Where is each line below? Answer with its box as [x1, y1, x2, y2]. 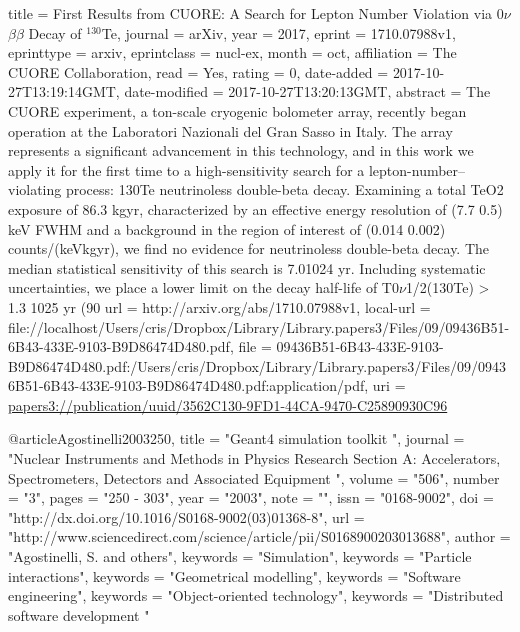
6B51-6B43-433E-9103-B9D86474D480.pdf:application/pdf [8, 375, 365, 396]
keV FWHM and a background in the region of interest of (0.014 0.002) [8, 218, 446, 239]
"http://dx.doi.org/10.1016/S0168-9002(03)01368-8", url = [8, 506, 365, 527]
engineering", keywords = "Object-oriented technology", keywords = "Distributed [8, 585, 504, 606]
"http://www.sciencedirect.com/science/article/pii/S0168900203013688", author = [8, 526, 511, 547]
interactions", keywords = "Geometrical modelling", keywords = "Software [8, 565, 461, 586]
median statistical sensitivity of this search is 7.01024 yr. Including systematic [8, 257, 486, 278]
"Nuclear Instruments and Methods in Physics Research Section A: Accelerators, [8, 448, 501, 469]
